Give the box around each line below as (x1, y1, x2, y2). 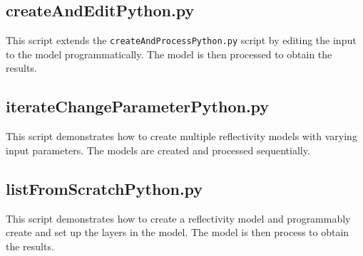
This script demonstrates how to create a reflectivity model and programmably (6, 210, 351, 225)
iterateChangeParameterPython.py (6, 95, 270, 117)
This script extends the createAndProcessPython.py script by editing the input (6, 33, 357, 48)
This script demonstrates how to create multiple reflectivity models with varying (6, 129, 357, 144)
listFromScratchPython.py (6, 177, 203, 199)
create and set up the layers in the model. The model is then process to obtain (6, 225, 349, 240)
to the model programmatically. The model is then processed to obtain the (6, 46, 332, 61)
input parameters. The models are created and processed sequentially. (6, 142, 310, 157)
